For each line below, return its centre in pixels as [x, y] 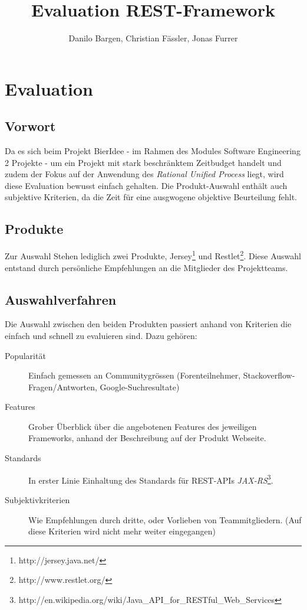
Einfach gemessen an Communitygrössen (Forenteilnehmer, [135, 375]
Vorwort [30, 126]
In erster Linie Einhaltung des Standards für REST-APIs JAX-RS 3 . [151, 479]
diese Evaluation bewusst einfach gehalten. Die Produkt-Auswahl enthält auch [146, 185]
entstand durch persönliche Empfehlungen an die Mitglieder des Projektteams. [146, 267]
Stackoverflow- [269, 375]
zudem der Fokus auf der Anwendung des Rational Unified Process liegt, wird [144, 174]
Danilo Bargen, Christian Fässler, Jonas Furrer [153, 38]
